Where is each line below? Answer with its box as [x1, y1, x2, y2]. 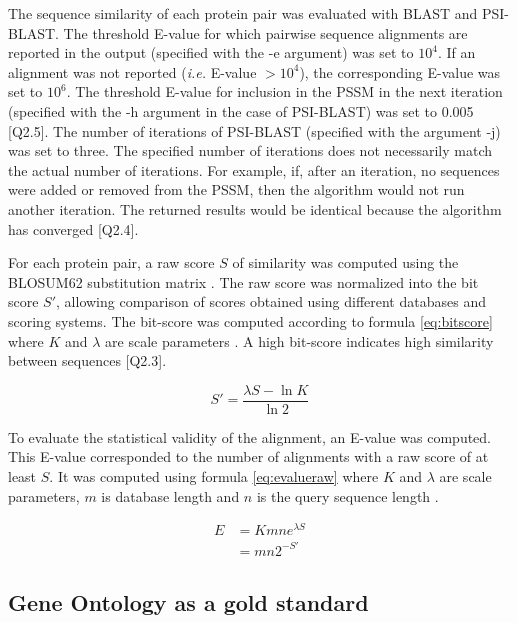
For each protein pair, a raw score [8, 252, 215, 273]
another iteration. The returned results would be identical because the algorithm [8, 198, 502, 219]
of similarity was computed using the [232, 252, 459, 273]
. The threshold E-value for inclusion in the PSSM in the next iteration [66, 81, 503, 102]
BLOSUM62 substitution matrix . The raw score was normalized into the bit [8, 271, 479, 292]
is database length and [101, 485, 240, 506]
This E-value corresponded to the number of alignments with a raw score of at [8, 446, 489, 467]
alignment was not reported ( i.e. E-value [8, 61, 257, 82]
